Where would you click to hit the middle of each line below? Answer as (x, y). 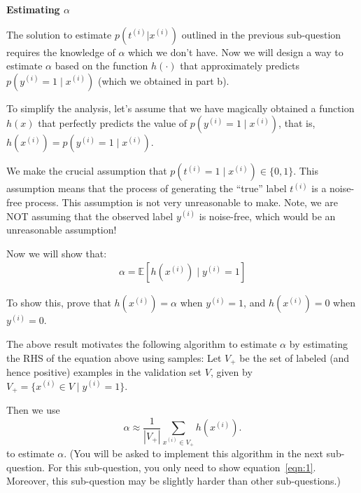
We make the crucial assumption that (87, 171)
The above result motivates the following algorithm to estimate (142, 343)
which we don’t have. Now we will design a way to (236, 52)
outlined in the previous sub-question (261, 34)
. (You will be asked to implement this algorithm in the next (193, 453)
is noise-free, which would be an (267, 216)
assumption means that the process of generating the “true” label (147, 188)
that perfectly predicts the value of (113, 123)
